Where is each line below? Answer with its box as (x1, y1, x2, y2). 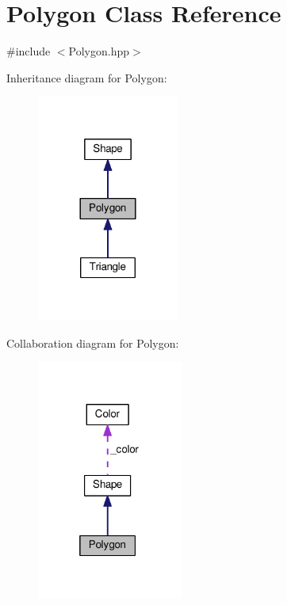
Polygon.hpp (68, 43, 130, 59)
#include (6, 43, 51, 59)
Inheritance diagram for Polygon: (6, 69, 167, 86)
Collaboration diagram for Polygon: (6, 334, 179, 351)
